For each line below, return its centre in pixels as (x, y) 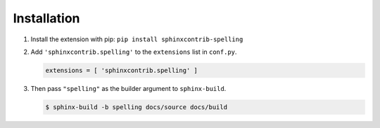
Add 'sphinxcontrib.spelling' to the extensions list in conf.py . (134, 52)
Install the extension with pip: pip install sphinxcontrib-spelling (137, 39)
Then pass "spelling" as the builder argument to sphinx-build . (128, 88)
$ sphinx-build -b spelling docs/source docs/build (137, 107)
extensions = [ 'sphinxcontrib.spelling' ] (122, 70)
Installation (46, 18)
